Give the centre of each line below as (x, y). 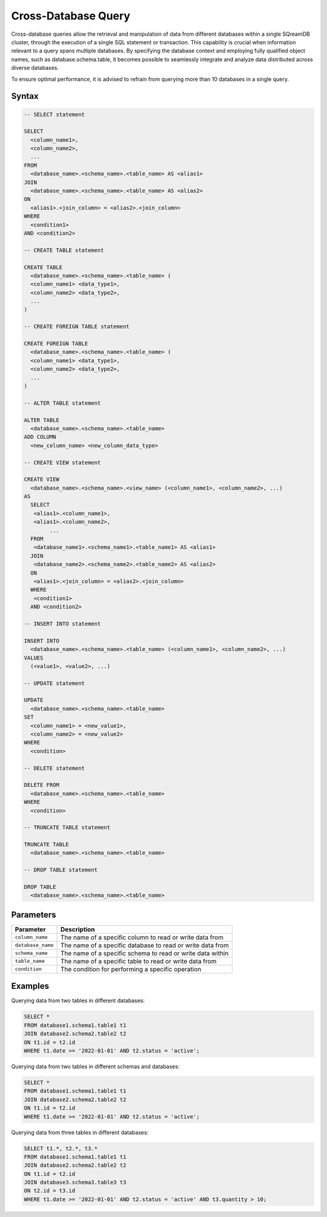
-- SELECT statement (54, 114)
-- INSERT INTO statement (62, 624)
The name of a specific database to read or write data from (145, 945)
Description (78, 929)
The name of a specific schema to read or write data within (144, 953)
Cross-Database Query (71, 16)
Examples (30, 986)
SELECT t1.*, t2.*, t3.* (61, 1148)
